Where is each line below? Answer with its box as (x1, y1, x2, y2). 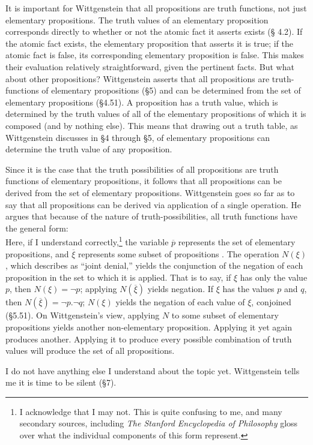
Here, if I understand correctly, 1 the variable (5, 234, 169, 248)
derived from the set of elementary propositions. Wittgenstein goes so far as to (5, 186, 295, 199)
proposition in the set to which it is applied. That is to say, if (5, 270, 231, 283)
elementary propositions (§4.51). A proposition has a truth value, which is (5, 95, 278, 108)
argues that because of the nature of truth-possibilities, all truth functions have (5, 210, 297, 222)
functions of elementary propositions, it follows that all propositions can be (5, 175, 282, 187)
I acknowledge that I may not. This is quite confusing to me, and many (19, 405, 282, 417)
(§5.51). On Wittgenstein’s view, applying (5, 309, 160, 321)
